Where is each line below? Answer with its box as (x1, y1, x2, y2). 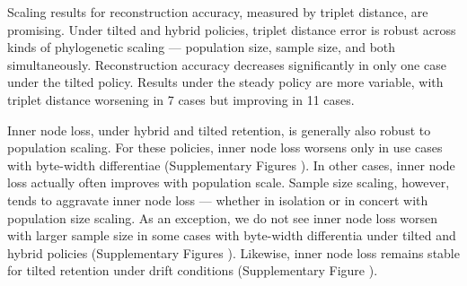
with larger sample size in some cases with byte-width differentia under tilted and (7, 226, 456, 245)
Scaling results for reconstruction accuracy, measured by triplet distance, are (7, 3, 428, 21)
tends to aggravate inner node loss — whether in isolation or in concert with (7, 190, 428, 209)
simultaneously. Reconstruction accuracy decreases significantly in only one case (7, 55, 446, 74)
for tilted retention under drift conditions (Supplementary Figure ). (7, 261, 378, 280)
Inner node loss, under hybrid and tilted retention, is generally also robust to (7, 120, 431, 139)
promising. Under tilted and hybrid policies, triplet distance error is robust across (7, 20, 456, 39)
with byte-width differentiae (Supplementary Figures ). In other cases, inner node (7, 155, 455, 174)
